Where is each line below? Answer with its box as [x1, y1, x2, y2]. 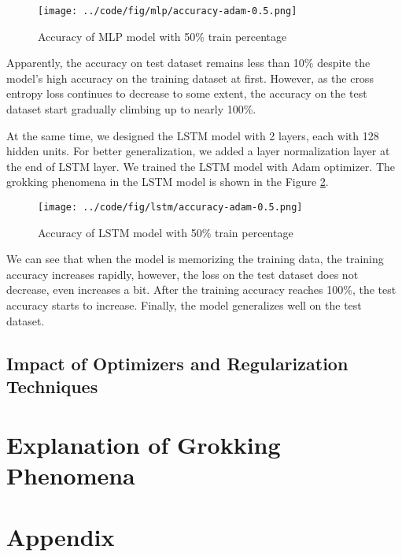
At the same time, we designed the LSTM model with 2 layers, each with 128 [6, 127, 379, 143]
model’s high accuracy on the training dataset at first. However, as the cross [6, 69, 374, 86]
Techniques [6, 374, 98, 398]
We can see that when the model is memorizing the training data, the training [6, 251, 384, 267]
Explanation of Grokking [6, 428, 281, 460]
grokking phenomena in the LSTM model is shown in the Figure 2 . [6, 173, 329, 190]
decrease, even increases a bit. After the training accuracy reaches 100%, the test [6, 281, 396, 298]
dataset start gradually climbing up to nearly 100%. [6, 101, 256, 117]
